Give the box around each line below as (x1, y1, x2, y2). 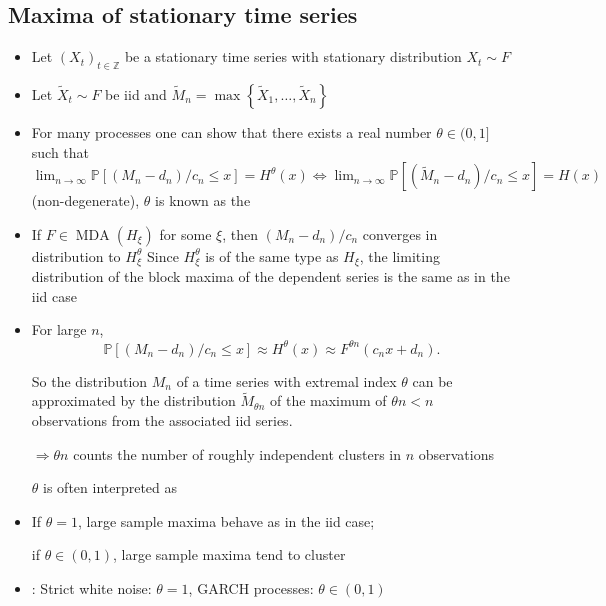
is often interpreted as (43, 477, 178, 498)
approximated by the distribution (31, 390, 236, 411)
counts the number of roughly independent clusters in (73, 443, 402, 464)
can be (412, 370, 453, 391)
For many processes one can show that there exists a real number (31, 122, 432, 142)
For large (31, 319, 87, 340)
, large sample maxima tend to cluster (113, 544, 346, 565)
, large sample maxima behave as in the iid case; (78, 510, 375, 531)
